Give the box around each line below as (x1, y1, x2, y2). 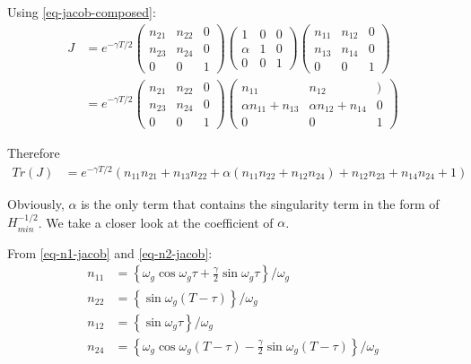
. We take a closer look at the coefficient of (38, 212, 274, 231)
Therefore (7, 143, 60, 162)
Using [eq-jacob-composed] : (7, 3, 156, 21)
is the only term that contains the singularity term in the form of (81, 195, 440, 213)
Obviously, (7, 195, 65, 213)
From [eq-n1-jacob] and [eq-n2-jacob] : (7, 243, 213, 262)
